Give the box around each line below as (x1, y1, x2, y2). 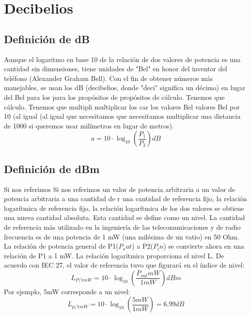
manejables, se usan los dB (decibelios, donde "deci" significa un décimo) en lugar (4, 82, 246, 93)
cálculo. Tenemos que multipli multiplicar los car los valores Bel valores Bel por (4, 101, 240, 111)
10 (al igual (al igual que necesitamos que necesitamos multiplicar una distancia (4, 111, 241, 121)
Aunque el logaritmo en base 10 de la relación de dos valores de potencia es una (4, 54, 241, 64)
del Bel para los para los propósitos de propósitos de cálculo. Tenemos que (4, 92, 225, 102)
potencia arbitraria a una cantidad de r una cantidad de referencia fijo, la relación (4, 193, 247, 204)
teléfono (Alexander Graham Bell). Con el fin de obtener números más (4, 73, 213, 83)
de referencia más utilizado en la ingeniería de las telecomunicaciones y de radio (4, 222, 241, 232)
